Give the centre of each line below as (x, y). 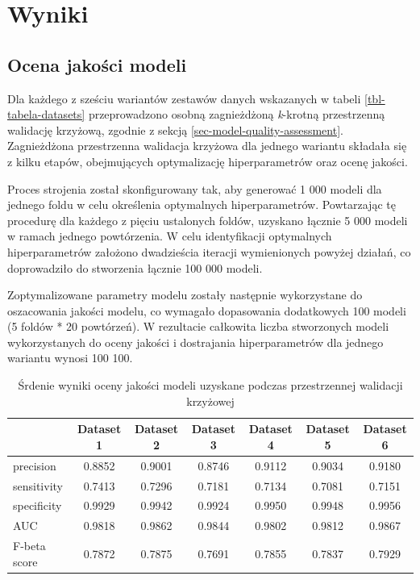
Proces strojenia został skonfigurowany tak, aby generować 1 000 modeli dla (195, 188)
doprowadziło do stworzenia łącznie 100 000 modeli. (135, 267)
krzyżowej (210, 401)
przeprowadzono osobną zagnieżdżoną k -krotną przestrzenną (237, 114)
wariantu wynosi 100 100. (70, 358)
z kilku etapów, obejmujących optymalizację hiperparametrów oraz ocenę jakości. (208, 161)
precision (35, 465)
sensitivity (38, 485)
